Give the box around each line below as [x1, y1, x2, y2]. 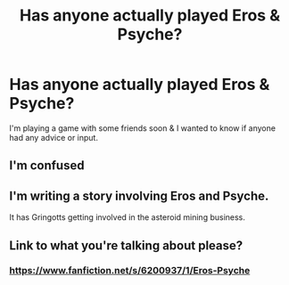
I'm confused [9, 158, 85, 174]
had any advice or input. [9, 132, 98, 142]
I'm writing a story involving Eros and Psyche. [9, 188, 269, 203]
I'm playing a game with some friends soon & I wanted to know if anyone [9, 122, 277, 134]
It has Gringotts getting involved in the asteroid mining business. [9, 212, 245, 223]
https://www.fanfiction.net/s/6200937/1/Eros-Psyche [9, 265, 251, 277]
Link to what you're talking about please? [9, 238, 244, 253]
